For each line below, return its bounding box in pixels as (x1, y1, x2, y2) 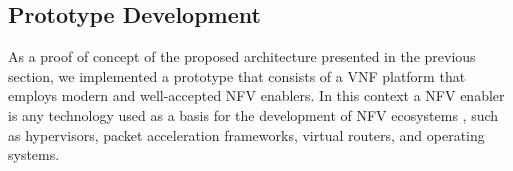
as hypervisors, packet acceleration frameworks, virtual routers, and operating (8, 124, 485, 145)
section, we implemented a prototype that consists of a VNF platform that (8, 65, 466, 86)
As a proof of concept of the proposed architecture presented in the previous (8, 46, 476, 67)
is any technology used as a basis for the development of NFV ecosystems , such (8, 104, 499, 125)
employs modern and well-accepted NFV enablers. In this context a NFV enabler (8, 85, 505, 106)
